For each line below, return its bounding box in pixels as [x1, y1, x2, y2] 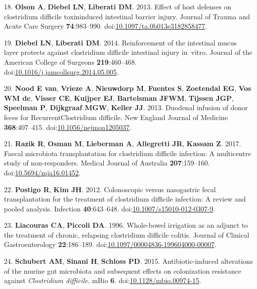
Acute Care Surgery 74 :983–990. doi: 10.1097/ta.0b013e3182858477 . [4, 21, 207, 31]
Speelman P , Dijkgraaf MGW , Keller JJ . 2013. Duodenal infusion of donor [4, 102, 248, 113]
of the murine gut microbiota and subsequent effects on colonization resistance [4, 265, 241, 276]
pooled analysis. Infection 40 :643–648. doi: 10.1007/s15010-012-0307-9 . [4, 203, 215, 213]
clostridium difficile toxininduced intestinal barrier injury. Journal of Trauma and [4, 11, 250, 21]
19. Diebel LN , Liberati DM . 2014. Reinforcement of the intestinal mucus [4, 37, 237, 47]
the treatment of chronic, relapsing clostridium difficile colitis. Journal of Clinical [4, 229, 250, 240]
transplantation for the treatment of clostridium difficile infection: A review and [4, 194, 246, 204]
